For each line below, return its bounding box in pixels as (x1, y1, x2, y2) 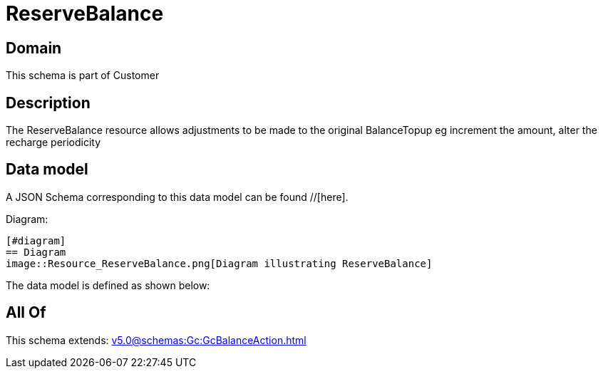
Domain (6, 38, 62, 57)
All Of (6, 303, 46, 322)
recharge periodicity (6, 136, 101, 149)
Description (6, 93, 91, 112)
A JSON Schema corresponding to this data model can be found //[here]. (6, 190, 349, 203)
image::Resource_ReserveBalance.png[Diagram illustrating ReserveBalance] (6, 257, 433, 269)
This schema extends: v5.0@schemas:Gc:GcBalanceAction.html (6, 333, 306, 346)
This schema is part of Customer (6, 69, 160, 82)
